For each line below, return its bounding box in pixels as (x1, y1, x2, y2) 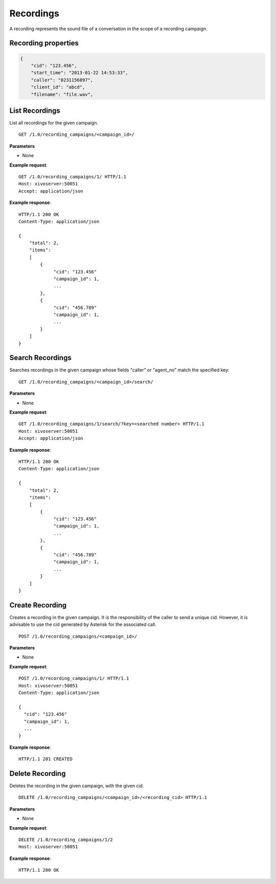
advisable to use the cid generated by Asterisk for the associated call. (9, 621, 157, 627)
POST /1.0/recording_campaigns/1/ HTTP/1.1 (18, 676, 129, 681)
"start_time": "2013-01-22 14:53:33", (31, 70, 128, 76)
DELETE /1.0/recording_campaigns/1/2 (18, 837, 113, 843)
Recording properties (9, 39, 79, 48)
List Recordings (9, 106, 61, 115)
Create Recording (9, 601, 67, 609)
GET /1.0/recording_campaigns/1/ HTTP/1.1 (18, 174, 127, 179)
